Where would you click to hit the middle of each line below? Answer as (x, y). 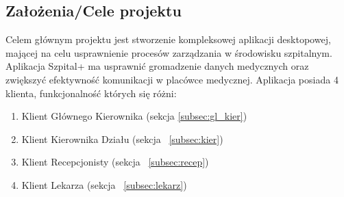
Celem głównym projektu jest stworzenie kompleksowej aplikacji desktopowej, (168, 39)
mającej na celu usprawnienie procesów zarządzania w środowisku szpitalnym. (169, 52)
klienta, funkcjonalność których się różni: (91, 93)
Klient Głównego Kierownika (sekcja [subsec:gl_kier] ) (134, 116)
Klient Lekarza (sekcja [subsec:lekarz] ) (104, 184)
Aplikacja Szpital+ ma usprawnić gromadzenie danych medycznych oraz (157, 66)
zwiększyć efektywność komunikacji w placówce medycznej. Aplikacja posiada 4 (172, 79)
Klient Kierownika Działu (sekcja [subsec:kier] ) (122, 139)
